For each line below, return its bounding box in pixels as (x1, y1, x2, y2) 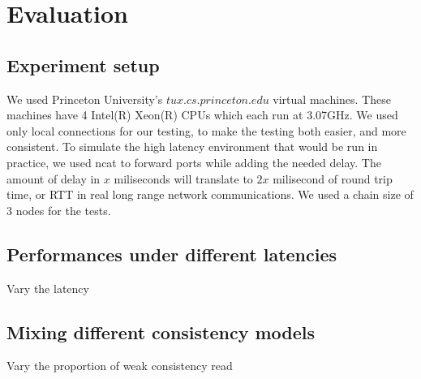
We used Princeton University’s (6, 90, 163, 107)
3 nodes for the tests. (6, 201, 111, 218)
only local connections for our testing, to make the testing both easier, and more (6, 122, 406, 139)
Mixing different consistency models (6, 319, 316, 344)
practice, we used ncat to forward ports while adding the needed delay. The (6, 153, 381, 170)
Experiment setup (6, 52, 160, 77)
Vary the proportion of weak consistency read (6, 357, 233, 374)
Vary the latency (6, 279, 89, 296)
